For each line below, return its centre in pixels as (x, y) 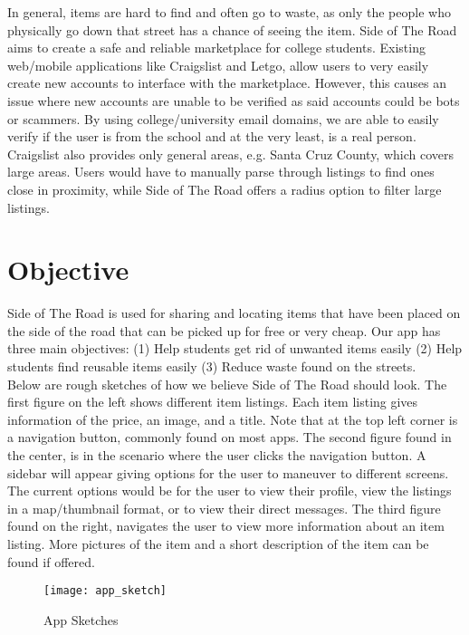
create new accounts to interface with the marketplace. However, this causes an (227, 83)
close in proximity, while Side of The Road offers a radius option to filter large (225, 189)
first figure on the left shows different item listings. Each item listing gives (213, 402)
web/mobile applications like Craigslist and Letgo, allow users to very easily (218, 65)
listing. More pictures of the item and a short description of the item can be (218, 543)
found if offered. (51, 561)
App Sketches (81, 619)
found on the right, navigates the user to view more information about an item (226, 526)
